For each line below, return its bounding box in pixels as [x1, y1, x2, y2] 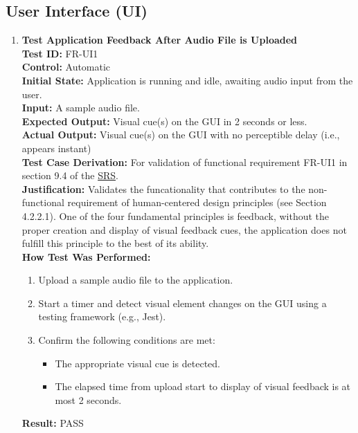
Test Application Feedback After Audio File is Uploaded [21, 33, 298, 47]
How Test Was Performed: [21, 249, 151, 264]
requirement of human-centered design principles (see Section [67, 195, 327, 210]
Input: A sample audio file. [21, 100, 140, 115]
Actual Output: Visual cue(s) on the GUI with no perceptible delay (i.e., [21, 127, 340, 142]
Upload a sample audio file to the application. [38, 273, 233, 287]
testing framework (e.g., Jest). [38, 309, 166, 324]
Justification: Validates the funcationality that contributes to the [21, 181, 305, 196]
